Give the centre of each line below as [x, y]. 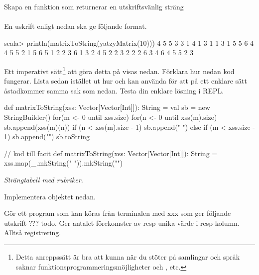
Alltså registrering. [33, 232]
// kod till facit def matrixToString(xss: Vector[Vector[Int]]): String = [111, 153]
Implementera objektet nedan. [50, 196]
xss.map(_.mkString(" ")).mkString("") [64, 163]
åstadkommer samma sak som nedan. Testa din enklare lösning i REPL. [114, 90]
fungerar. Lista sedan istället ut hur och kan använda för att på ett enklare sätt [126, 81]
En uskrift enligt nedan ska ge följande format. [75, 26]
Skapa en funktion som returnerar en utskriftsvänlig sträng [94, 6]
